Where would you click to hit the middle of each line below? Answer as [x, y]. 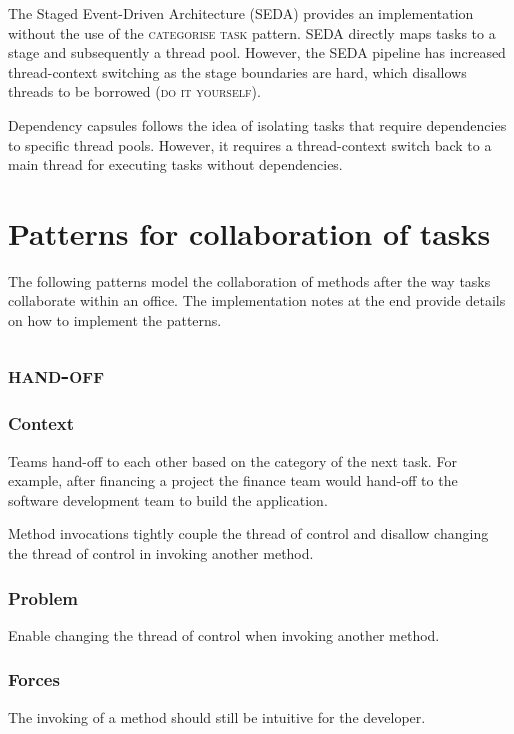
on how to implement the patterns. [115, 320]
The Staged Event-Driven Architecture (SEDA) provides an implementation [241, 13]
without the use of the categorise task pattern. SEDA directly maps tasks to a [252, 32]
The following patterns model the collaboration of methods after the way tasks [249, 280]
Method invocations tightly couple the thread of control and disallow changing [248, 533]
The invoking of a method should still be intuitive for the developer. [217, 716]
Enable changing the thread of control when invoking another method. [224, 634]
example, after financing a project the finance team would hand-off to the [233, 480]
